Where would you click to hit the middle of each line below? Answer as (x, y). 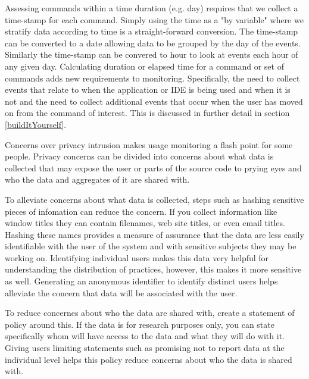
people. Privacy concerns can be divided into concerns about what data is (139, 156)
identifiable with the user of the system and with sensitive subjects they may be (151, 246)
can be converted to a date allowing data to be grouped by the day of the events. (153, 43)
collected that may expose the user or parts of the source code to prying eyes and (153, 167)
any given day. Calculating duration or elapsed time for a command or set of (144, 66)
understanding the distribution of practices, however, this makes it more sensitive (153, 269)
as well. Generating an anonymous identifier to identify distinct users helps (141, 281)
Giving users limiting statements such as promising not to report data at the (145, 348)
